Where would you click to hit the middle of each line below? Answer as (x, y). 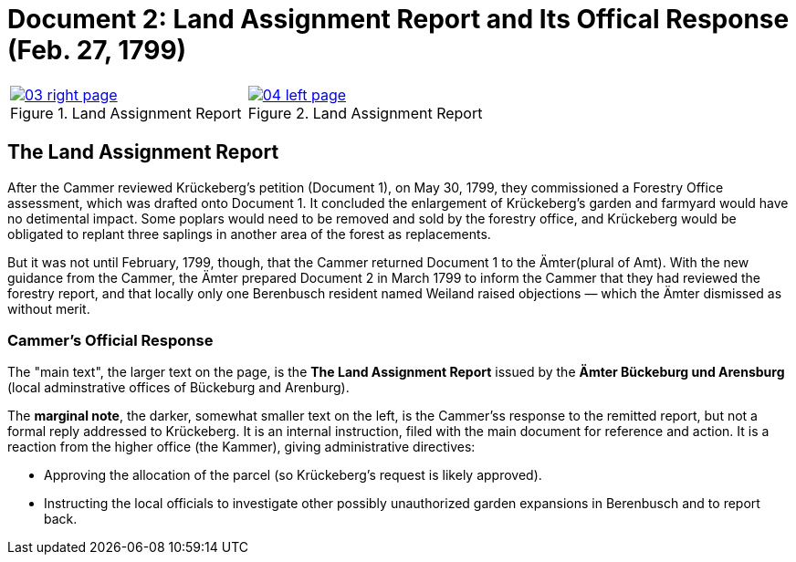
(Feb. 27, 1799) (97, 50)
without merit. (49, 308)
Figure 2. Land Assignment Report (365, 113)
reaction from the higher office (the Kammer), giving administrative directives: (241, 447)
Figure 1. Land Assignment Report (126, 113)
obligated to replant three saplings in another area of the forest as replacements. (249, 234)
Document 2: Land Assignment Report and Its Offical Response (398, 19)
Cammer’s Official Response (110, 340)
